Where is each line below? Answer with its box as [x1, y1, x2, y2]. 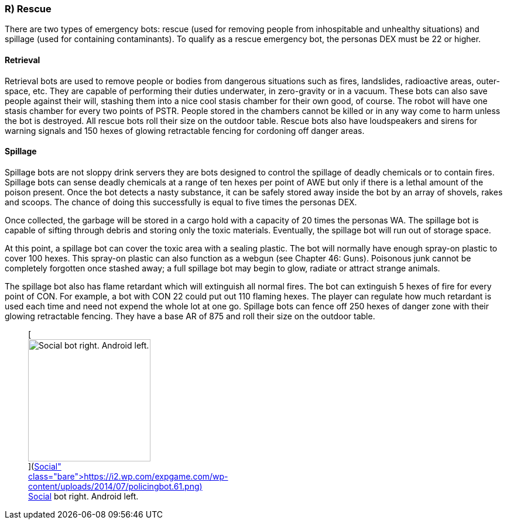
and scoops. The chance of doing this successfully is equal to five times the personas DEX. [5, 196, 357, 207]
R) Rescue [5, 3, 52, 15]
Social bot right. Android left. [28, 491, 139, 501]
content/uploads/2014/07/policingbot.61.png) [28, 481, 203, 491]
